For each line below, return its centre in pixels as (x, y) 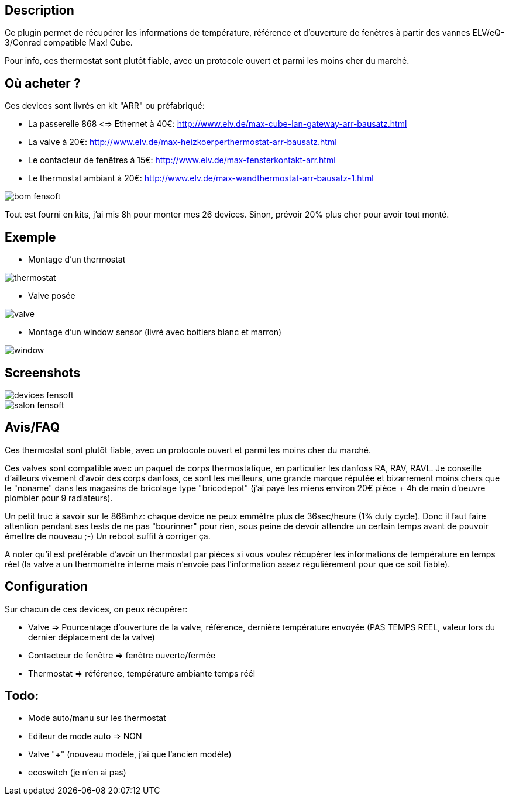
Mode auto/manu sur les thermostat (97, 718)
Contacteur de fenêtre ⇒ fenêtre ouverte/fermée (122, 655)
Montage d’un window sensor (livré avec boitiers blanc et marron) (155, 332)
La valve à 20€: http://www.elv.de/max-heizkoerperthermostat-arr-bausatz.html (183, 142)
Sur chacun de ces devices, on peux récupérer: (96, 609)
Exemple (30, 237)
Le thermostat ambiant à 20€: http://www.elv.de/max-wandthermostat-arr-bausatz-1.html (201, 178)
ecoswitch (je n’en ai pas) (77, 773)
